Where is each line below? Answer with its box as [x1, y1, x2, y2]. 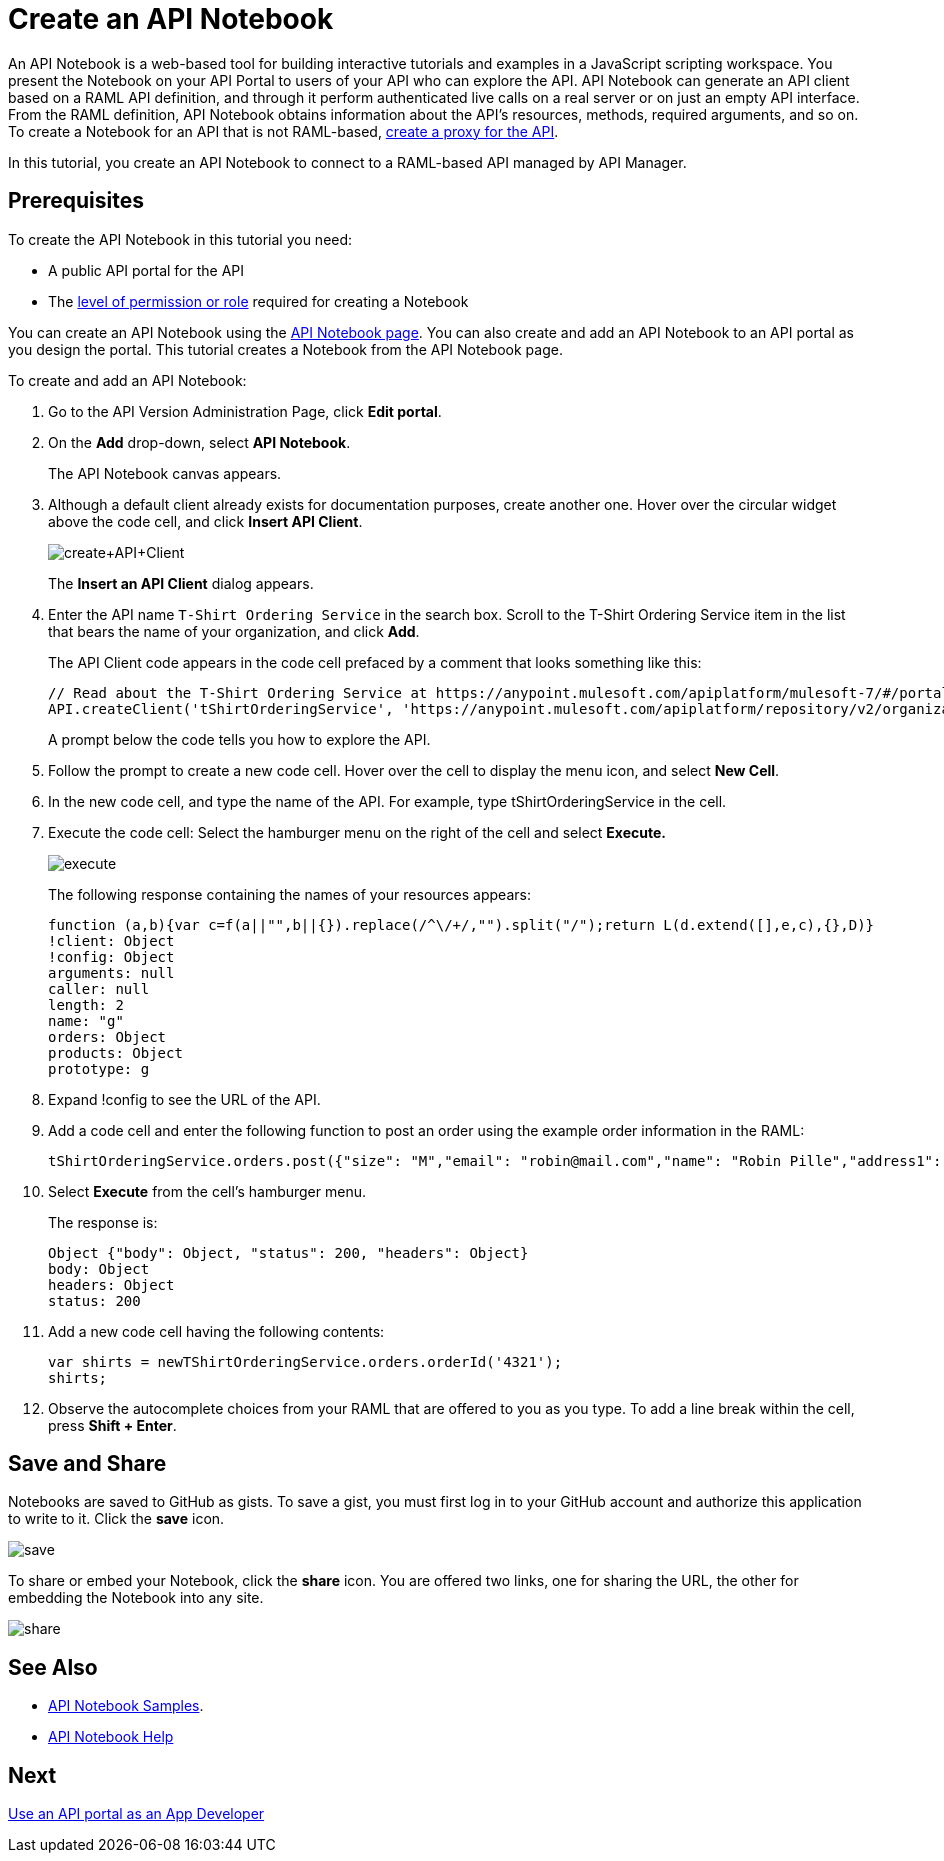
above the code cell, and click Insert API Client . [48, 512, 363, 530]
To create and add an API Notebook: [8, 371, 247, 389]
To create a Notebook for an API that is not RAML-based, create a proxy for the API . [8, 122, 559, 140]
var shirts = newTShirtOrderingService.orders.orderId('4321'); [48, 1353, 563, 1370]
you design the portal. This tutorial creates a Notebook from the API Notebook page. [8, 340, 563, 358]
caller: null [48, 980, 150, 997]
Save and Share [8, 1451, 167, 1477]
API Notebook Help [48, 1728, 174, 1746]
